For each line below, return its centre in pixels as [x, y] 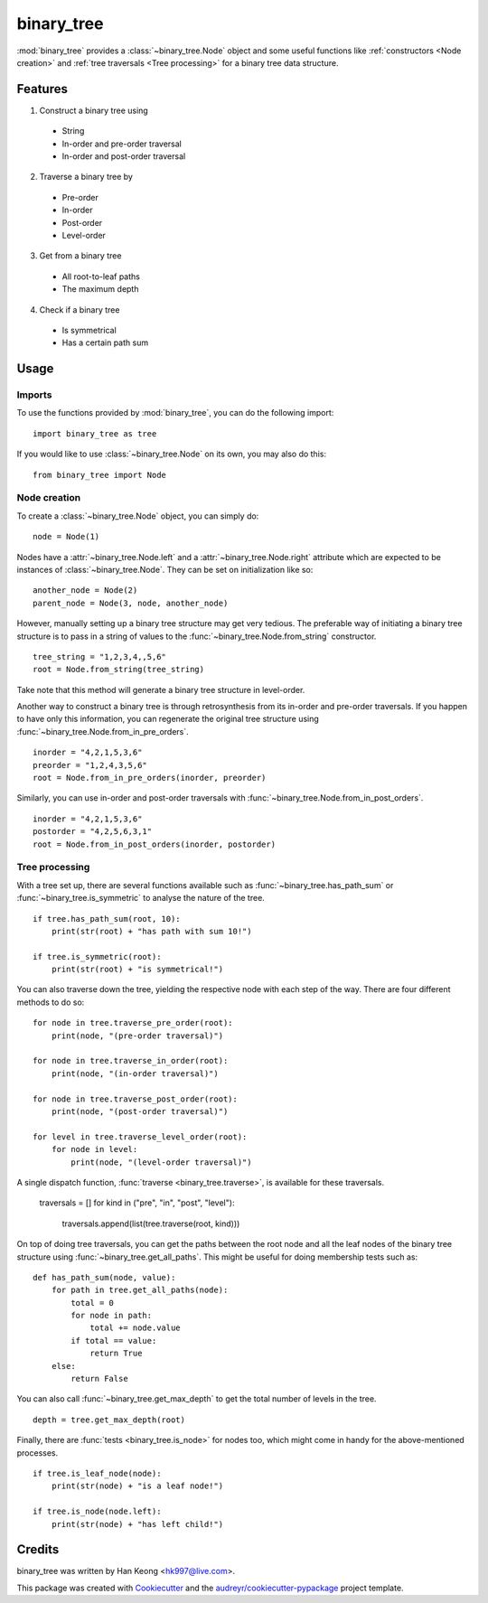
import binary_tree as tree [95, 433]
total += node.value [135, 1328]
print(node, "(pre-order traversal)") [137, 1036]
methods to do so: [51, 1002]
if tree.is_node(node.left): [97, 1512]
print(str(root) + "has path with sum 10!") [151, 931]
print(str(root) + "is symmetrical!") [137, 970]
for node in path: [112, 1316]
